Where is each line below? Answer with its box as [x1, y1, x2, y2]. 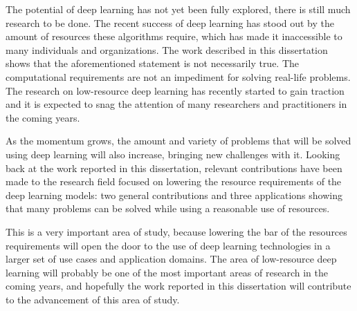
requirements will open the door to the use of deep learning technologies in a [6, 238, 331, 252]
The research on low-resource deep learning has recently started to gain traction [6, 83, 345, 97]
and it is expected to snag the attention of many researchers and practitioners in [6, 97, 347, 111]
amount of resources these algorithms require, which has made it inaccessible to [6, 29, 342, 44]
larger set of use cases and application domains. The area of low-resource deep [6, 252, 337, 266]
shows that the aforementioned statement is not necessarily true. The [6, 56, 300, 70]
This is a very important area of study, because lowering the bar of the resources [6, 224, 347, 238]
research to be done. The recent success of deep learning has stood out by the [6, 15, 335, 30]
